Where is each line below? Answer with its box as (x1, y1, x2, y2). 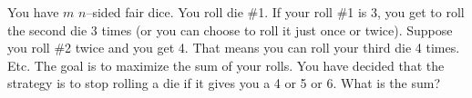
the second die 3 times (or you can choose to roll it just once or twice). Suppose (7, 20, 453, 39)
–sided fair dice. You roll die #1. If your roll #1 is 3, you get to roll (86, 3, 465, 21)
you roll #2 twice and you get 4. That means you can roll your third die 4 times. (7, 38, 460, 57)
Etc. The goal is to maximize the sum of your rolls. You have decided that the (7, 55, 445, 74)
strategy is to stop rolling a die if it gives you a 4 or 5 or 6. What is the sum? (7, 73, 441, 93)
